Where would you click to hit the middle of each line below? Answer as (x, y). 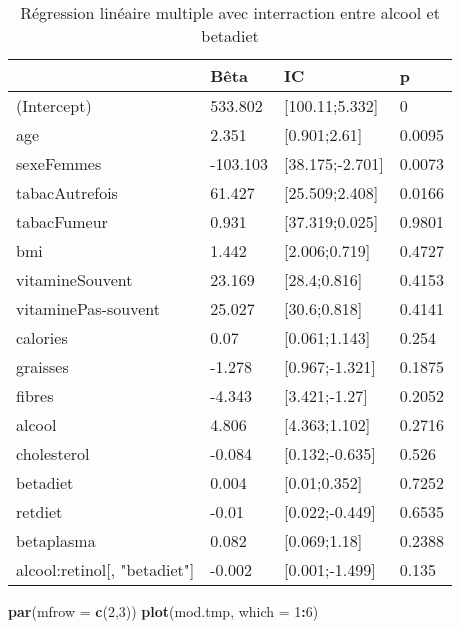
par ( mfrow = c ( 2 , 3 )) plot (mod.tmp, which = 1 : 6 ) (163, 611)
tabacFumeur (62, 221)
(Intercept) (54, 105)
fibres (35, 395)
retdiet (39, 511)
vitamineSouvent (74, 279)
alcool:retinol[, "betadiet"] (105, 569)
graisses (42, 366)
